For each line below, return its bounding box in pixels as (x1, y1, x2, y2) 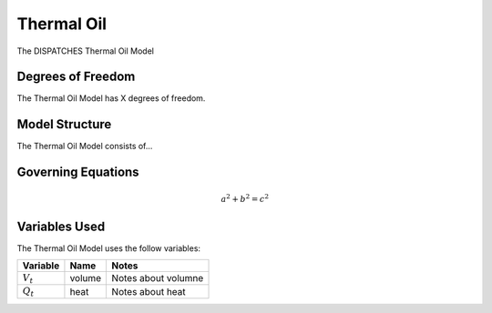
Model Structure (16, 116, 112, 132)
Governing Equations (16, 165, 140, 180)
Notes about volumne (111, 272, 204, 285)
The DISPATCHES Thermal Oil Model (16, 45, 155, 56)
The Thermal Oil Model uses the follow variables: (16, 242, 200, 254)
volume (69, 272, 102, 285)
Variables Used (16, 218, 106, 234)
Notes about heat (111, 285, 186, 298)
